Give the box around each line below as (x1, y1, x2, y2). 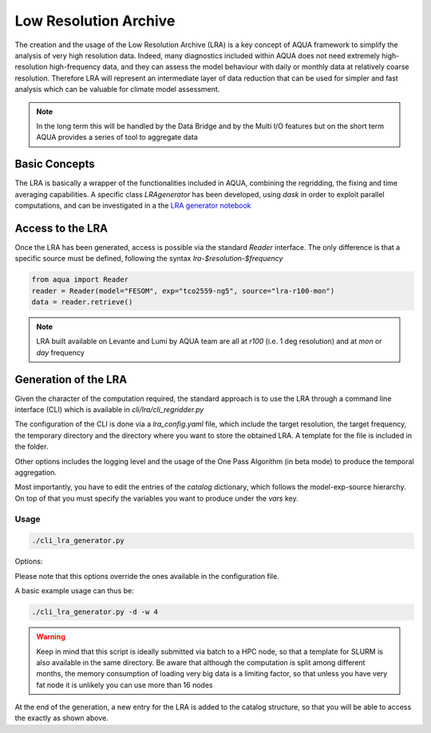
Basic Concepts (14, 157, 95, 171)
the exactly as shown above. (14, 713, 109, 723)
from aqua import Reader (31, 275, 129, 284)
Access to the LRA (14, 221, 108, 235)
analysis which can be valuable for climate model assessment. (14, 85, 220, 94)
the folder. (14, 442, 49, 451)
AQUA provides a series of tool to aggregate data (36, 133, 199, 142)
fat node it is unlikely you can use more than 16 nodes (36, 680, 213, 690)
